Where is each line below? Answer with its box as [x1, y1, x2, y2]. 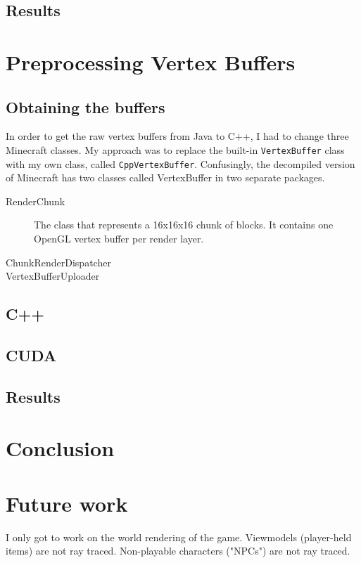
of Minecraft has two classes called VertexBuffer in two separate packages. [6, 170, 325, 185]
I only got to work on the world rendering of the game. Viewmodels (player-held [6, 529, 352, 544]
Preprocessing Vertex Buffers [6, 47, 296, 76]
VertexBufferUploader [6, 268, 100, 283]
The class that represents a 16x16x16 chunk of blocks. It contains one [34, 217, 334, 232]
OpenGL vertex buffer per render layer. [34, 231, 204, 246]
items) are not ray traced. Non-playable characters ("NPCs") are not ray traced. [6, 543, 350, 558]
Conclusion [6, 434, 115, 462]
